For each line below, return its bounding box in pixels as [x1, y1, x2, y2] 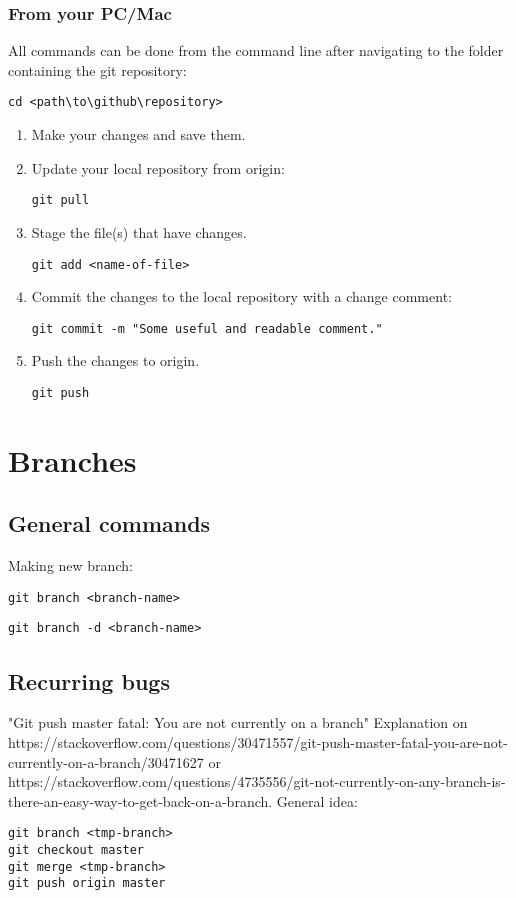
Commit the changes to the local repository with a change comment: [31, 286, 452, 307]
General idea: [276, 790, 358, 811]
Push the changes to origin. [31, 350, 200, 371]
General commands [8, 508, 211, 539]
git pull [31, 193, 90, 208]
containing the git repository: [8, 59, 187, 80]
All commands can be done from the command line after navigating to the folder [8, 40, 504, 61]
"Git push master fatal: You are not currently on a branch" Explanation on [8, 712, 468, 733]
